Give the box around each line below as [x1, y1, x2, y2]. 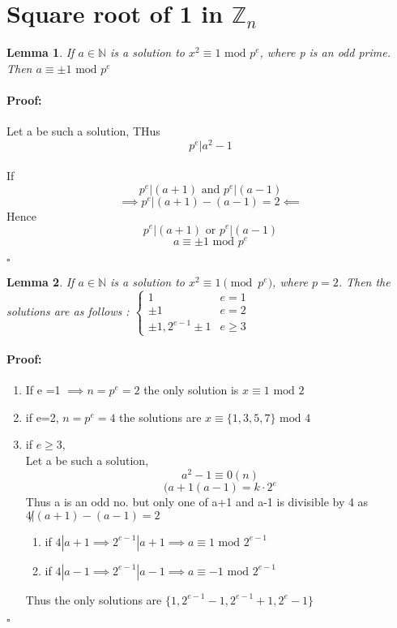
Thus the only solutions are [25, 591, 162, 608]
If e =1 [25, 381, 61, 398]
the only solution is [143, 381, 239, 398]
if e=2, [25, 408, 59, 425]
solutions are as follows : [6, 302, 130, 319]
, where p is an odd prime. [259, 44, 391, 61]
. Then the [338, 273, 391, 290]
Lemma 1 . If [6, 44, 75, 61]
